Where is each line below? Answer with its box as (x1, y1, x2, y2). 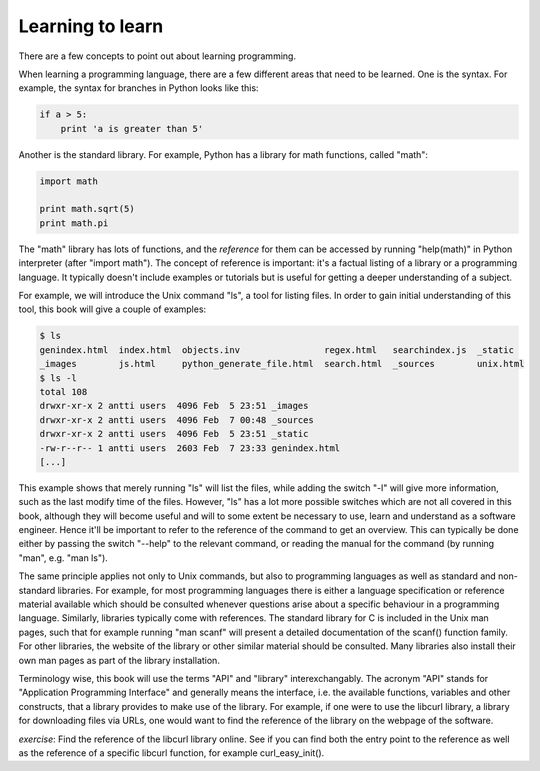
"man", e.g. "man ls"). (18, 551, 109, 564)
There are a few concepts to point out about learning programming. (18, 50, 297, 62)
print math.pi (39, 217, 109, 229)
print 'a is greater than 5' (60, 123, 204, 134)
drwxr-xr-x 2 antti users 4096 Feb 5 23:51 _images (39, 400, 309, 412)
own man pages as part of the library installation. (18, 654, 220, 666)
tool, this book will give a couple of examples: (18, 303, 207, 315)
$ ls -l (39, 372, 77, 384)
